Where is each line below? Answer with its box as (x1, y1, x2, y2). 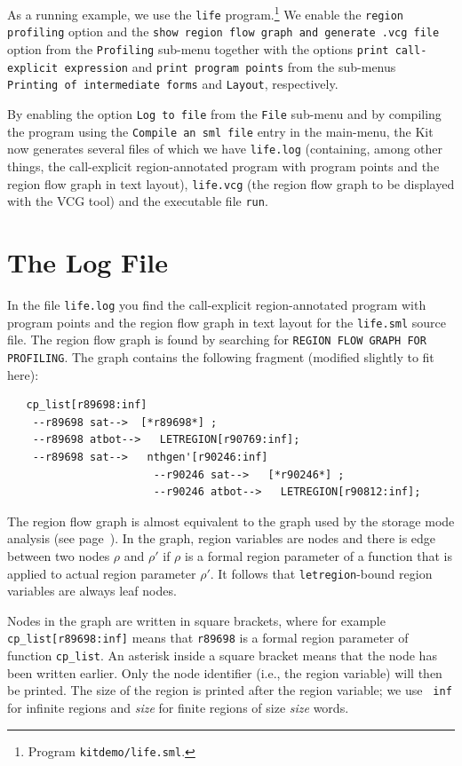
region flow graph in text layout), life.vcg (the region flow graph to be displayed (7, 174, 455, 193)
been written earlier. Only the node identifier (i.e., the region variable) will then (7, 663, 442, 682)
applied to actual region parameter (7, 564, 196, 582)
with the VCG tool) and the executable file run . (7, 192, 268, 210)
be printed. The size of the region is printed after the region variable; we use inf (7, 681, 452, 699)
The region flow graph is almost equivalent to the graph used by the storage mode (7, 511, 455, 530)
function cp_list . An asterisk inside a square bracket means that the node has (7, 646, 437, 664)
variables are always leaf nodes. (7, 581, 177, 600)
